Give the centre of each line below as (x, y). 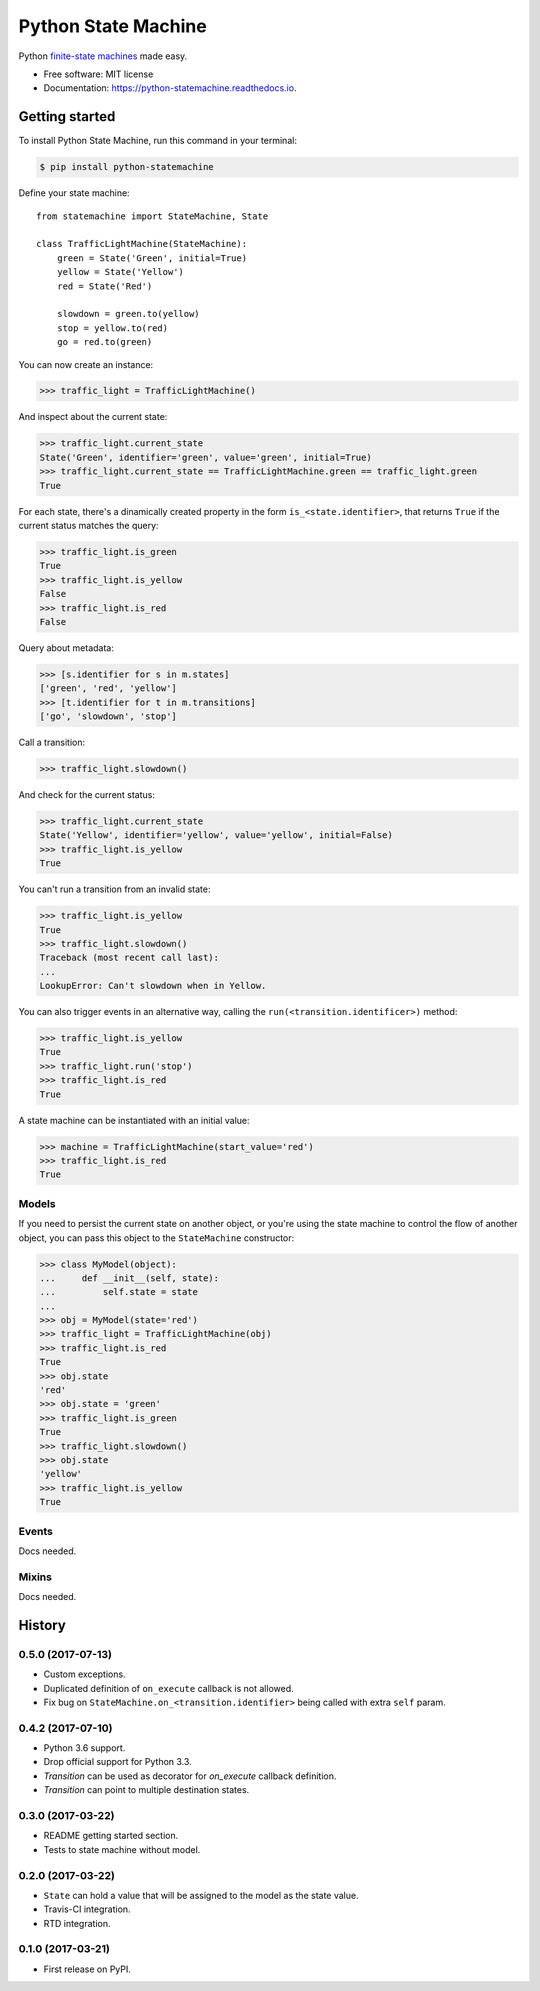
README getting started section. (111, 1836)
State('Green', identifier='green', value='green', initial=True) (205, 457)
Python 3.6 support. (84, 1748)
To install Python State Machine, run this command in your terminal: (157, 141)
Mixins (35, 1577)
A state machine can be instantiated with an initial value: (134, 1120)
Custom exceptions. (84, 1674)
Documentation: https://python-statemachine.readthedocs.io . (170, 88)
